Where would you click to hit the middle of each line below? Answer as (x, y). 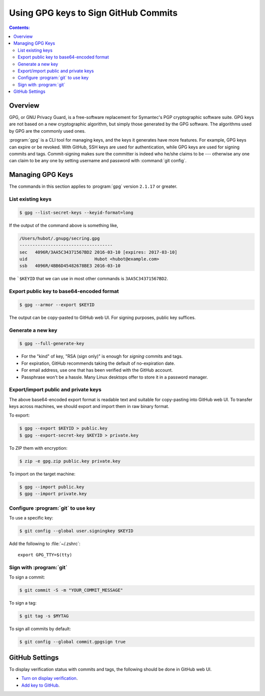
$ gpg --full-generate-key (52, 344)
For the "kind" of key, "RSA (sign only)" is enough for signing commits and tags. (102, 356)
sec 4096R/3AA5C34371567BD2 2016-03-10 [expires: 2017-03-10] (98, 252)
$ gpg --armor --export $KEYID (57, 304)
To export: (19, 415)
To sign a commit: (27, 577)
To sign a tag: (23, 603)
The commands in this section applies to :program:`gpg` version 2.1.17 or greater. (93, 186)
